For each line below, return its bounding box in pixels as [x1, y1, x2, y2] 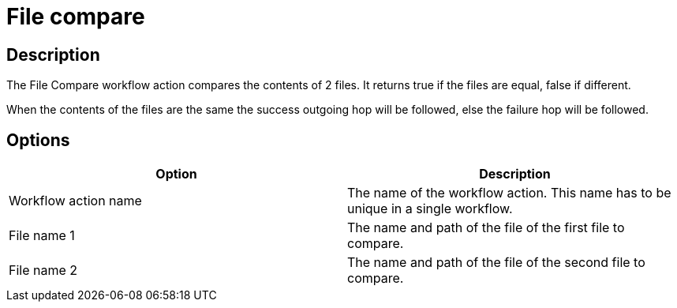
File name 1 [9, 227, 75, 244]
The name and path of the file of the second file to [347, 254, 645, 271]
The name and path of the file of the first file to [347, 220, 625, 236]
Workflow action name [9, 193, 142, 209]
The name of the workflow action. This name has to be [347, 185, 671, 201]
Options [6, 130, 70, 150]
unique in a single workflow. [347, 201, 513, 217]
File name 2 [9, 262, 78, 279]
